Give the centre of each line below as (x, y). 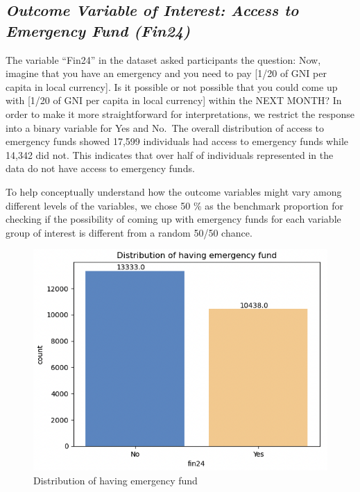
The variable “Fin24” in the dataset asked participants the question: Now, (163, 59)
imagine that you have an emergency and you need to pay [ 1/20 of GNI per (166, 73)
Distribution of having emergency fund (115, 480)
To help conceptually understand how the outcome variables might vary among (174, 191)
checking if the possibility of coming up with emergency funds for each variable (173, 219)
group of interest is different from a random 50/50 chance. (129, 232)
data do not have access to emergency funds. (100, 168)
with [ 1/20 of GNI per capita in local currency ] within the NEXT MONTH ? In (174, 100)
